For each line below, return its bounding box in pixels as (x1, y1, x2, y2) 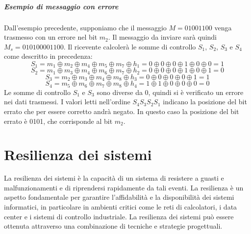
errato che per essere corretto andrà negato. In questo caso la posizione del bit (4, 106, 239, 116)
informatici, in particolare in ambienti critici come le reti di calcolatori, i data (4, 202, 237, 212)
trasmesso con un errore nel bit (4, 32, 98, 42)
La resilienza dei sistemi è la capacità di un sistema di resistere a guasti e (4, 173, 224, 183)
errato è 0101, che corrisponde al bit (4, 116, 113, 126)
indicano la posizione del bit (163, 96, 247, 107)
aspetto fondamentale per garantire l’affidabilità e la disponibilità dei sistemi (4, 192, 234, 202)
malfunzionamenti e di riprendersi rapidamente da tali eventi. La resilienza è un (4, 182, 244, 192)
